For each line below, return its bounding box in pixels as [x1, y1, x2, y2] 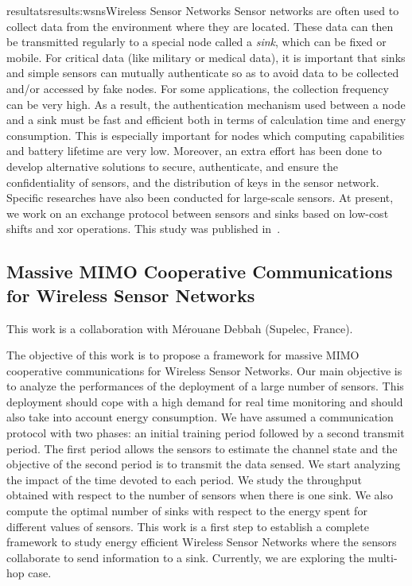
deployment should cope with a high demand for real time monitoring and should [6, 393, 403, 409]
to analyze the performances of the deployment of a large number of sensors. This [6, 378, 404, 394]
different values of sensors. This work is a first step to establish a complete [6, 518, 369, 534]
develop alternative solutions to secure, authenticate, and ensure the [6, 157, 338, 174]
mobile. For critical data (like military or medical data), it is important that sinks [6, 49, 406, 65]
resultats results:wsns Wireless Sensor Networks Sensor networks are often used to [6, 2, 399, 18]
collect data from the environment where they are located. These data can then [6, 17, 394, 34]
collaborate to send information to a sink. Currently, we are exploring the [6, 549, 364, 565]
